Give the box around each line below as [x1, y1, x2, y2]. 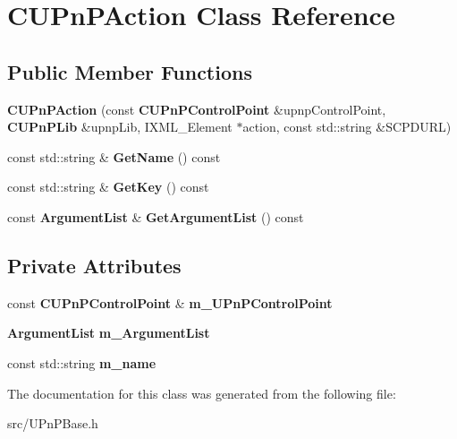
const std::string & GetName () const [7, 147, 221, 166]
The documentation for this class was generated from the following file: [7, 383, 396, 402]
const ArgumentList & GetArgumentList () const [7, 207, 304, 226]
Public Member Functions [7, 57, 252, 85]
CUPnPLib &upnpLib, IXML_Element [7, 117, 233, 136]
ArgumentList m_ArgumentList [7, 323, 210, 342]
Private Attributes [7, 251, 182, 279]
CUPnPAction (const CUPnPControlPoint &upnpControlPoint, [7, 99, 386, 118]
